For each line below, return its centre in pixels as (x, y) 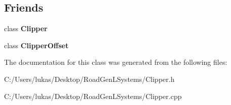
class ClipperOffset (36, 45)
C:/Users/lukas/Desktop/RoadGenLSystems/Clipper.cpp (93, 96)
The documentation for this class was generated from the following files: (116, 62)
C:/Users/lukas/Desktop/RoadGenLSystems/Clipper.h (89, 79)
